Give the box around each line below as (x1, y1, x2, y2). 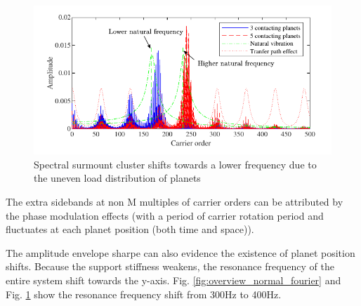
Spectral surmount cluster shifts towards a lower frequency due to (34, 157, 317, 171)
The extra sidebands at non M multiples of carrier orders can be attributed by (6, 194, 343, 209)
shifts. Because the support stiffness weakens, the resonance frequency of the (6, 259, 335, 274)
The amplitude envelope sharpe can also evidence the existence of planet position (6, 245, 355, 260)
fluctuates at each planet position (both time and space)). (6, 222, 254, 237)
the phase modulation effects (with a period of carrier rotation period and (6, 208, 324, 222)
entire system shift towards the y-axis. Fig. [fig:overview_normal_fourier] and (6, 273, 341, 288)
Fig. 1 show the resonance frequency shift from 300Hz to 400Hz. (6, 286, 282, 301)
